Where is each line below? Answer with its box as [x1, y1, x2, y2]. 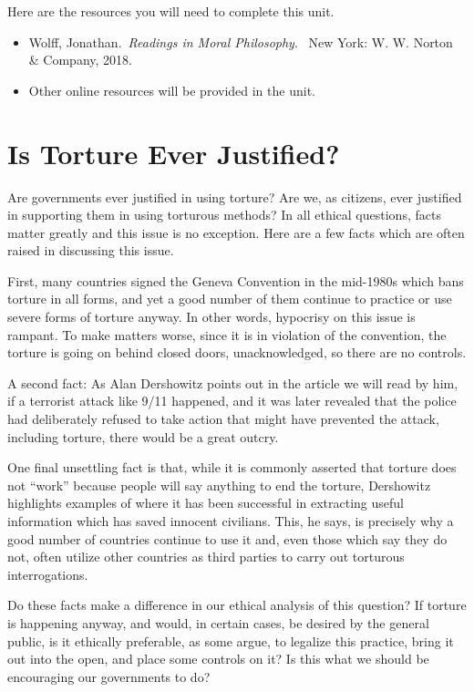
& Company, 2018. [28, 50, 132, 69]
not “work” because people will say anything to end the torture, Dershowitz [7, 475, 431, 494]
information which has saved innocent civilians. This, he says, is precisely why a [7, 511, 454, 530]
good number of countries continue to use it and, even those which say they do [7, 529, 448, 548]
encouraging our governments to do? [7, 666, 211, 686]
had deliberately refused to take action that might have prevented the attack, [7, 409, 439, 429]
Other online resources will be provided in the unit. [28, 80, 315, 99]
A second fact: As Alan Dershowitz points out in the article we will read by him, [7, 373, 459, 392]
